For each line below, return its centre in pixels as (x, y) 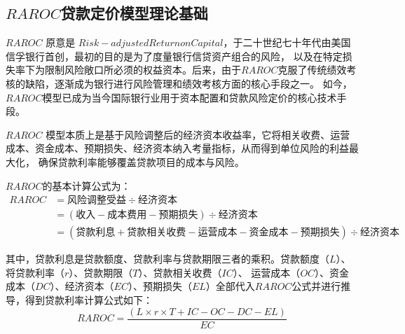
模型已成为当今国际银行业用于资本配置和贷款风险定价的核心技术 (190, 97)
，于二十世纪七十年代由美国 (287, 42)
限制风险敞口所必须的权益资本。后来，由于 (143, 70)
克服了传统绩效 (312, 70)
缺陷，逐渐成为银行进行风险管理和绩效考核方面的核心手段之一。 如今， (188, 83)
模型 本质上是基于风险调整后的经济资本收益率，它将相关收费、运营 (198, 134)
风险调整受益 (96, 201)
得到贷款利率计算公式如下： (89, 300)
